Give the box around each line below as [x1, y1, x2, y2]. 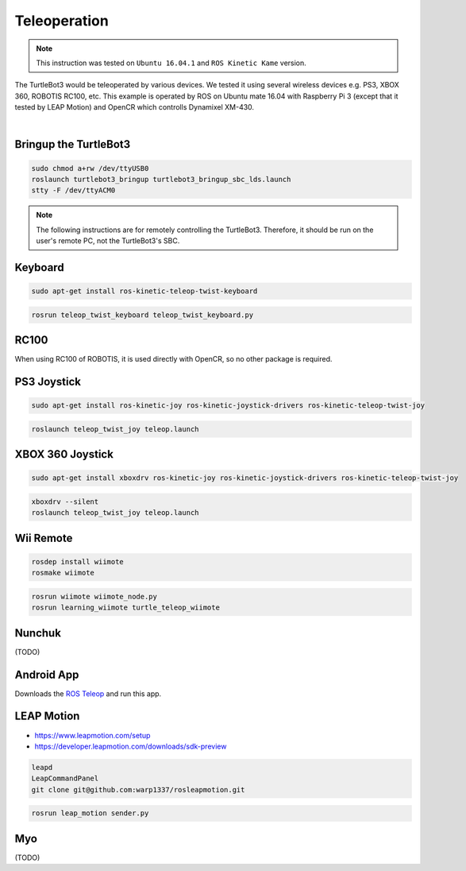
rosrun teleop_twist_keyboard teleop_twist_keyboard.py [31, 310, 254, 319]
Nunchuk [14, 626, 61, 640]
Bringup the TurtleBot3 [14, 137, 131, 151]
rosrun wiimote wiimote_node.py [31, 592, 158, 601]
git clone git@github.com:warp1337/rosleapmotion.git [31, 785, 245, 794]
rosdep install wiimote [31, 557, 125, 566]
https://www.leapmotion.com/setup [34, 730, 151, 740]
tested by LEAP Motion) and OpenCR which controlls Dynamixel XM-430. [14, 103, 254, 112]
